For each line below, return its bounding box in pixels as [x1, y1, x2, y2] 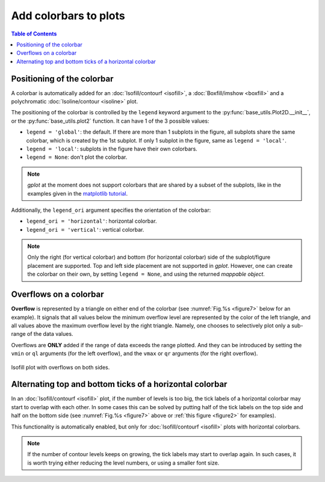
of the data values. [27, 330, 73, 338]
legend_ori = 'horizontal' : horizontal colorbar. [26, 217, 157, 225]
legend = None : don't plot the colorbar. [26, 153, 128, 161]
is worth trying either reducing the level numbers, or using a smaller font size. [27, 459, 220, 466]
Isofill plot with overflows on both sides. [11, 363, 110, 371]
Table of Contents [11, 30, 57, 37]
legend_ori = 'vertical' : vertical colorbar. [26, 226, 144, 233]
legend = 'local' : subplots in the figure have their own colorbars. [26, 145, 198, 152]
